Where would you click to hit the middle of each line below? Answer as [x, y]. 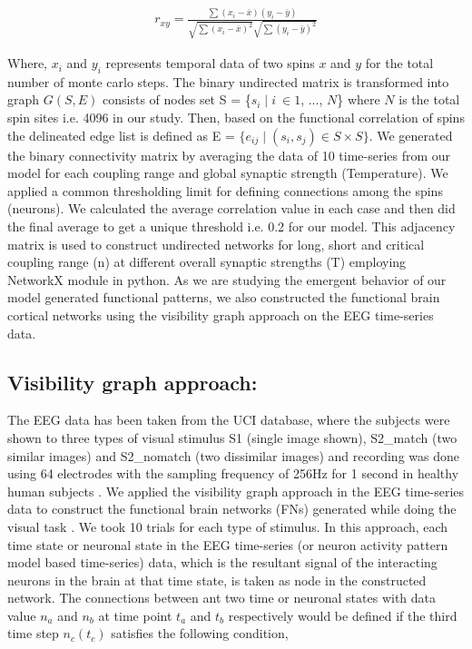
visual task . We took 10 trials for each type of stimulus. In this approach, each [228, 526]
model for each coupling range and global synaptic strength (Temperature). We [228, 173]
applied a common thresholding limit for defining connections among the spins [225, 190]
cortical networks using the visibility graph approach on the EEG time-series [221, 315]
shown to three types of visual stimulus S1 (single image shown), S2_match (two [232, 437]
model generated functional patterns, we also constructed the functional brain [224, 297]
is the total [429, 99]
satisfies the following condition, [200, 633]
